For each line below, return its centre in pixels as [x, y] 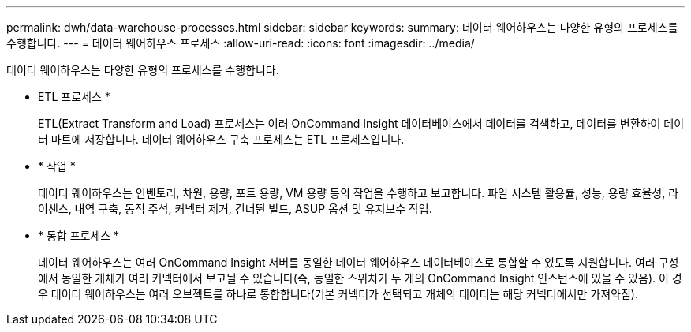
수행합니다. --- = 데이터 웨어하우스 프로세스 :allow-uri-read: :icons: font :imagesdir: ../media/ [241, 43]
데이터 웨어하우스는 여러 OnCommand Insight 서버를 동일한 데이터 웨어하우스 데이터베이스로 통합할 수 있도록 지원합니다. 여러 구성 [359, 262]
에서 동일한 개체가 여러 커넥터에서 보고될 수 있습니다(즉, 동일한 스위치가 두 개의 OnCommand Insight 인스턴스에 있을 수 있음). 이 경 [360, 278]
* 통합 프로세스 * [79, 235]
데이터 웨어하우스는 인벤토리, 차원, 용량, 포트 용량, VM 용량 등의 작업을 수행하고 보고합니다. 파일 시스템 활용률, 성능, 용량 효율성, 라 [359, 193]
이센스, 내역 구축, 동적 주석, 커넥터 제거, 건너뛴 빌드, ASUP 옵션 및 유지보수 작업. [235, 209]
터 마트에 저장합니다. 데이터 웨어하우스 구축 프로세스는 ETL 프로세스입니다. [221, 139]
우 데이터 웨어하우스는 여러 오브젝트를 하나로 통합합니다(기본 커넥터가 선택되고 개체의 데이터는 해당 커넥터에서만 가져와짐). [338, 294]
